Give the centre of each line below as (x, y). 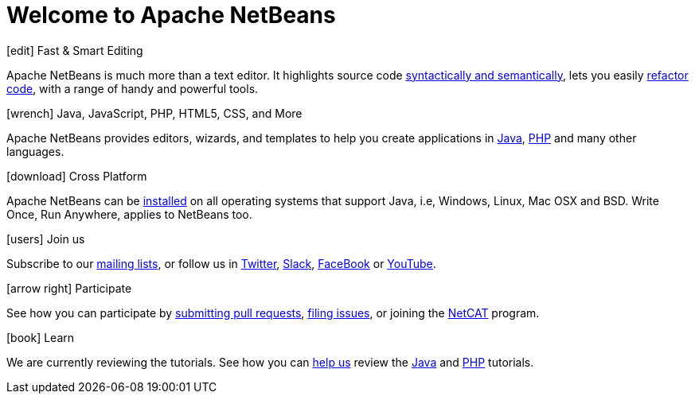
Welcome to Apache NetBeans (171, 15)
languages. (35, 151)
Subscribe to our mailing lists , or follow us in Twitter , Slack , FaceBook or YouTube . (221, 263)
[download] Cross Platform (77, 176)
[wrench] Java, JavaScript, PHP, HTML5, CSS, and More (154, 113)
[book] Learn (41, 337)
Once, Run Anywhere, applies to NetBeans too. (129, 214)
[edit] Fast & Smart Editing (75, 50)
